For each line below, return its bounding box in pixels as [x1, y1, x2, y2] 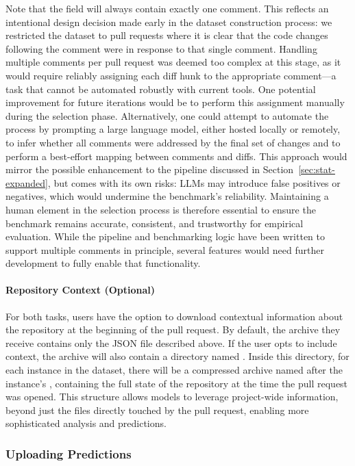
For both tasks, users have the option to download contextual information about [5, 309, 343, 323]
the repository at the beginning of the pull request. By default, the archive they [5, 322, 341, 337]
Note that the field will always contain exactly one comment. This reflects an [5, 1, 329, 15]
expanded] [5, 175, 48, 190]
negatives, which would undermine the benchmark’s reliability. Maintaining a [5, 189, 329, 203]
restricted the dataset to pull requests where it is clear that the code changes [5, 28, 328, 42]
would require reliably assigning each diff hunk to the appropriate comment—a [5, 68, 336, 82]
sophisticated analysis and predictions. [5, 416, 167, 430]
